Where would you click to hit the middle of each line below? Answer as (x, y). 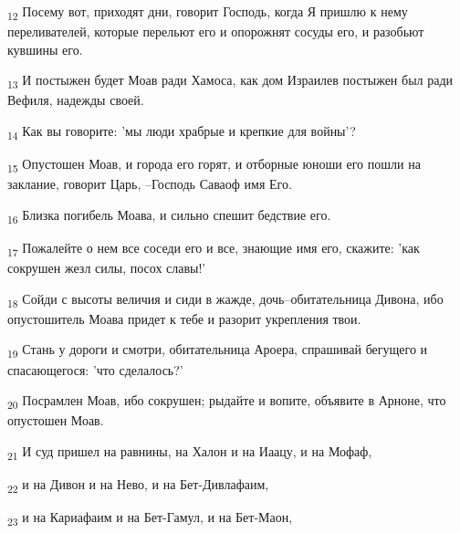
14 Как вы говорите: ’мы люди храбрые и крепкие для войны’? (182, 132)
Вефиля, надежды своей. (76, 100)
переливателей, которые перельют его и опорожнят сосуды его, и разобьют (216, 31)
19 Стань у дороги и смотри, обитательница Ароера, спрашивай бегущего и (218, 350)
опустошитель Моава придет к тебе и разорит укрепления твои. (184, 318)
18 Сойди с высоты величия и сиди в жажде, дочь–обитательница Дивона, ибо (225, 299)
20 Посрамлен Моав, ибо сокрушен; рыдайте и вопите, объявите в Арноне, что (227, 401)
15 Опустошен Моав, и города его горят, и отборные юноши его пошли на (214, 165)
